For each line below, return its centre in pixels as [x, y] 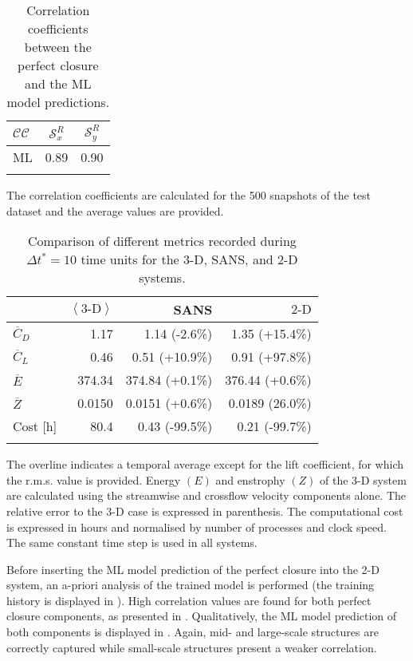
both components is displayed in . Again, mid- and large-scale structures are [193, 632]
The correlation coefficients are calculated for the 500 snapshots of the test [189, 194]
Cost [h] [35, 426]
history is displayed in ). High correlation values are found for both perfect [189, 600]
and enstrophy [250, 479]
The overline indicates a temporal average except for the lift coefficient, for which [205, 464]
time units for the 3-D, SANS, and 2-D [189, 259]
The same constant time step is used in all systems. [132, 542]
